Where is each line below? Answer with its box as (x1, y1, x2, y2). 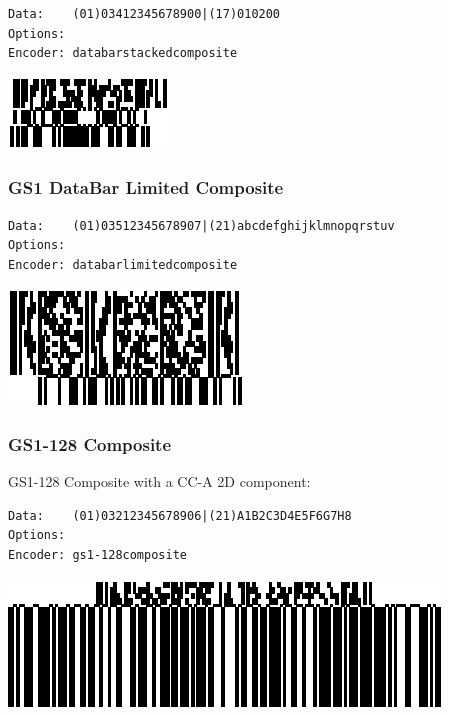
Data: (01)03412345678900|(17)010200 (8, 7, 281, 21)
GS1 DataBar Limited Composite (8, 175, 284, 200)
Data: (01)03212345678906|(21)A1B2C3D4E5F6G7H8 (8, 508, 352, 523)
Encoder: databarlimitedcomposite (8, 257, 238, 272)
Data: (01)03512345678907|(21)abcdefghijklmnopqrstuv (8, 218, 395, 233)
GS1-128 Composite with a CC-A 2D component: (8, 471, 311, 492)
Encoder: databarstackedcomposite (8, 46, 238, 61)
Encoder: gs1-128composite (8, 547, 187, 562)
